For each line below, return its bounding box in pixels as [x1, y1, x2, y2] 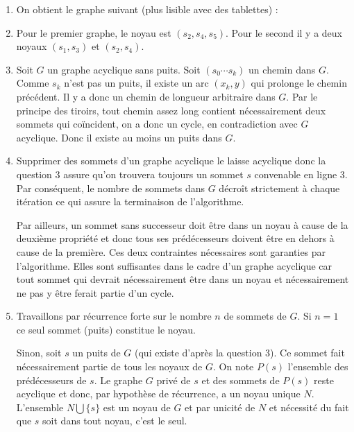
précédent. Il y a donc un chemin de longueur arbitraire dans [16, 89, 276, 103]
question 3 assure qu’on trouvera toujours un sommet [16, 166, 244, 181]
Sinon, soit [16, 345, 62, 360]
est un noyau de [103, 399, 171, 414]
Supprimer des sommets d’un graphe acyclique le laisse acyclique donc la [16, 153, 326, 168]
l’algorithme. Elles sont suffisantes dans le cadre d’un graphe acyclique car [16, 258, 332, 273]
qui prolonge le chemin [251, 76, 347, 90]
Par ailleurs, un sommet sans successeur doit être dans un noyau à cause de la [16, 217, 348, 232]
